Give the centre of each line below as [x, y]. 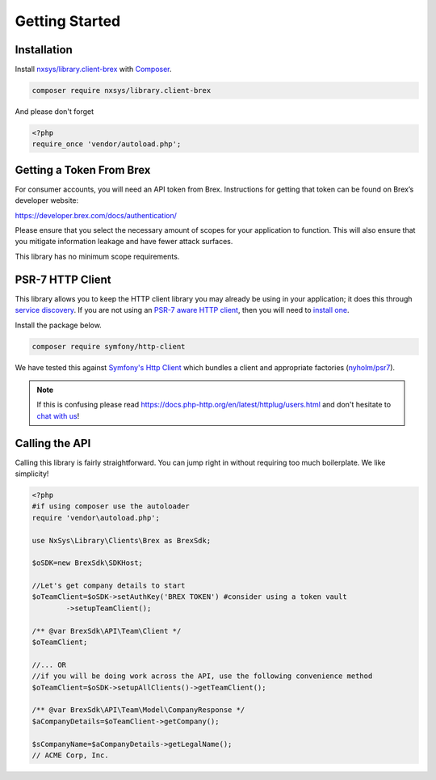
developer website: [47, 200]
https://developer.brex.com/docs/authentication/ [96, 215]
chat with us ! [58, 415]
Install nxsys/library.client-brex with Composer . [94, 70]
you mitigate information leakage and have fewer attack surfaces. [124, 242]
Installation [44, 50]
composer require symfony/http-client [109, 346]
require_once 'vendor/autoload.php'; [107, 144]
